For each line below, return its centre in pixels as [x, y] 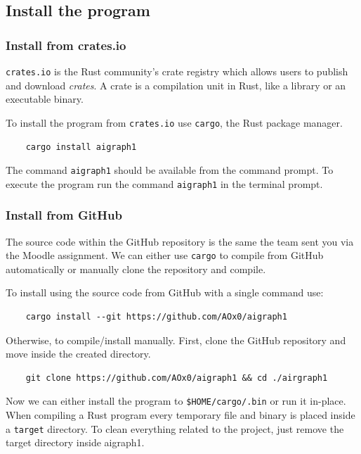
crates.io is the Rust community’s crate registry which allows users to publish [177, 71]
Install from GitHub [64, 215]
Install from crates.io [66, 45]
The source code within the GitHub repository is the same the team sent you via [180, 241]
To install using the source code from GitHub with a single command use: [165, 292]
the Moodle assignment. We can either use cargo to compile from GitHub [165, 255]
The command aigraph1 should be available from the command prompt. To [170, 170]
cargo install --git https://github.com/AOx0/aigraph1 [156, 317]
